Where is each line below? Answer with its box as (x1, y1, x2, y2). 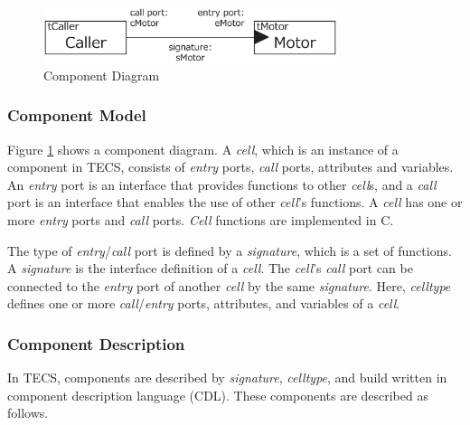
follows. (7, 403, 49, 422)
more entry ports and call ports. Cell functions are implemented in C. (7, 211, 394, 230)
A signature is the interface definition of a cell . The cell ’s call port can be (7, 259, 413, 278)
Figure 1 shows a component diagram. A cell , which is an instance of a (7, 139, 399, 158)
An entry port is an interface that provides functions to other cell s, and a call (7, 175, 437, 194)
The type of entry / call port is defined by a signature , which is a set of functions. (7, 241, 452, 260)
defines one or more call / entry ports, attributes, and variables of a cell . (7, 294, 400, 313)
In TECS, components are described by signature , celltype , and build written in (7, 368, 447, 387)
